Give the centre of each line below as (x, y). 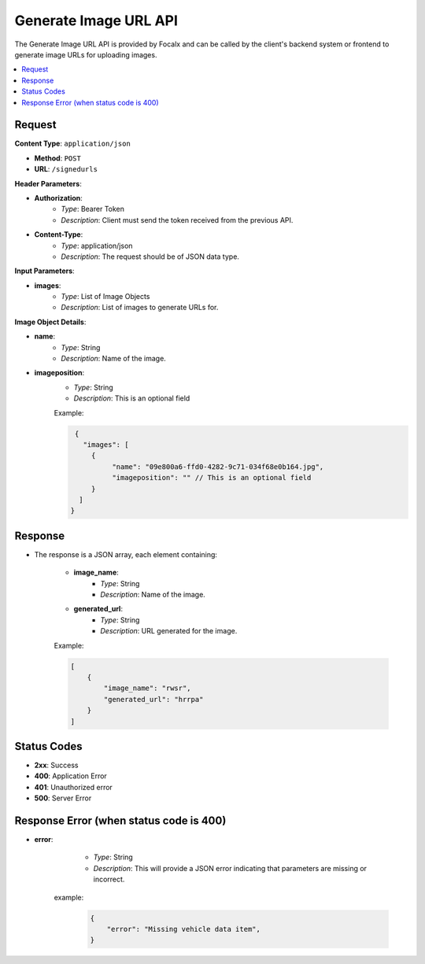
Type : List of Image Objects (105, 297)
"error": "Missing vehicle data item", (184, 929)
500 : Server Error (63, 798)
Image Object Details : (50, 322)
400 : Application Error (71, 776)
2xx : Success (56, 765)
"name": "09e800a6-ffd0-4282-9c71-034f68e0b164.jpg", (218, 467)
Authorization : (58, 198)
